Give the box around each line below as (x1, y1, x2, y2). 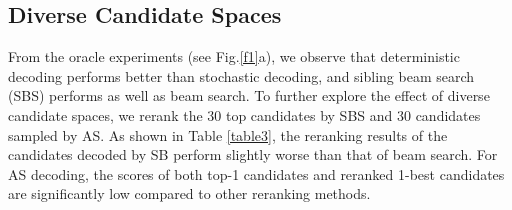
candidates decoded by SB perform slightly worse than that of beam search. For (8, 144, 498, 165)
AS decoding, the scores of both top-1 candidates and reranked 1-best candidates (8, 163, 505, 184)
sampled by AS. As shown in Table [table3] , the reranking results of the (8, 124, 448, 145)
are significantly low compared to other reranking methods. (8, 183, 371, 204)
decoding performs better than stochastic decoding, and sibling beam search (8, 65, 475, 86)
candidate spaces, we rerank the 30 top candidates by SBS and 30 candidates (8, 104, 481, 125)
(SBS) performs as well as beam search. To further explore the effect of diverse (8, 85, 490, 106)
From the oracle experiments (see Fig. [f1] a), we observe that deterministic (8, 46, 460, 67)
